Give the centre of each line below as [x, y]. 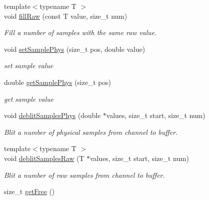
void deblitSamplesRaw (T [44, 158]
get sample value [29, 99]
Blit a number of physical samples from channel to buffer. [91, 132]
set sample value [29, 65]
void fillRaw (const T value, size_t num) [66, 16]
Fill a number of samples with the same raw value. [81, 32]
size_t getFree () [29, 191]
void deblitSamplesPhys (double [52, 115]
